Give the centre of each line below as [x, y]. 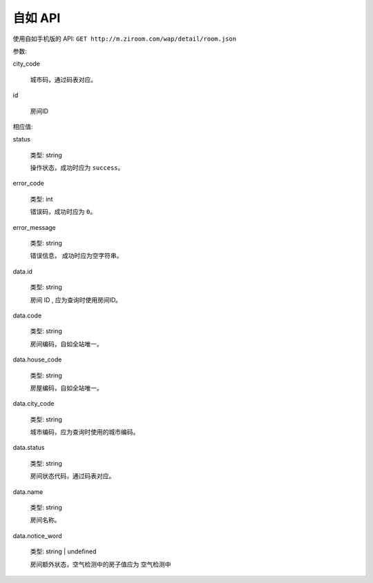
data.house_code [37, 359]
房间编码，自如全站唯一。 [66, 344]
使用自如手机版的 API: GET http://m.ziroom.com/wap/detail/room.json [125, 39]
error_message [35, 227]
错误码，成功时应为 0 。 [63, 212]
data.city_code [34, 404]
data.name [28, 492]
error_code [28, 184]
